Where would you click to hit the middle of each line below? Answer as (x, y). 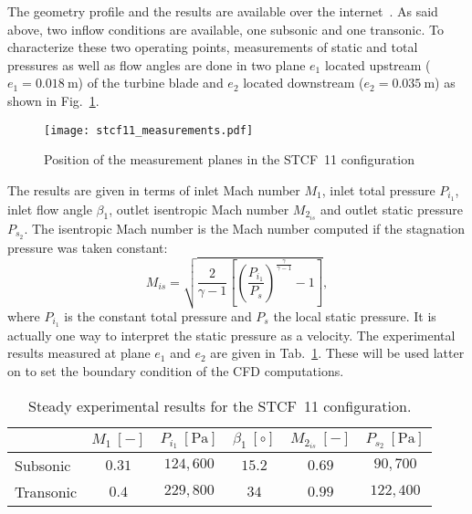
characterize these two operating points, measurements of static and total (213, 47)
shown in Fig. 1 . (53, 100)
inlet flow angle (50, 209)
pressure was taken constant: (88, 247)
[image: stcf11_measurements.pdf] (149, 130)
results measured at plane (79, 353)
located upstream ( (378, 64)
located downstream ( (304, 83)
